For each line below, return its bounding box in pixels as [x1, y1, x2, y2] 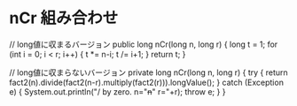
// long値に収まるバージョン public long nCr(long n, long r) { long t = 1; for [9, 39, 278, 49]
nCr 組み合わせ [9, 8, 119, 28]
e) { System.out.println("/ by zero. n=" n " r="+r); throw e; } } [9, 86, 226, 97]
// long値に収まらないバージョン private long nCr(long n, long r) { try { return [9, 67, 288, 78]
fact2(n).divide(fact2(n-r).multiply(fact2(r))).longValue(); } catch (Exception [9, 77, 284, 87]
